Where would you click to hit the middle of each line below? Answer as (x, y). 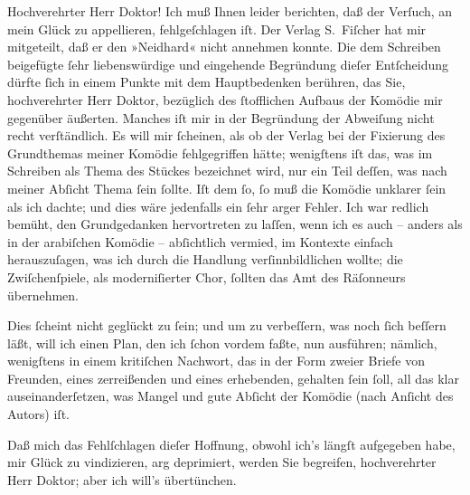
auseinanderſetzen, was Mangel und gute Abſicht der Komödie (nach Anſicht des (230, 396)
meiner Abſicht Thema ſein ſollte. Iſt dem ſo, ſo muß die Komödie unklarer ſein (227, 188)
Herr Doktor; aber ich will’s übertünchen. (122, 479)
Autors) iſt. (38, 414)
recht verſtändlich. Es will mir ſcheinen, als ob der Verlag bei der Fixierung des (226, 135)
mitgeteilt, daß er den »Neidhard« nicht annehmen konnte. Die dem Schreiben (224, 47)
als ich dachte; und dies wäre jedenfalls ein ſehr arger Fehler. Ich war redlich (218, 206)
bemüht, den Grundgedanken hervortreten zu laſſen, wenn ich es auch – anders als (235, 224)
